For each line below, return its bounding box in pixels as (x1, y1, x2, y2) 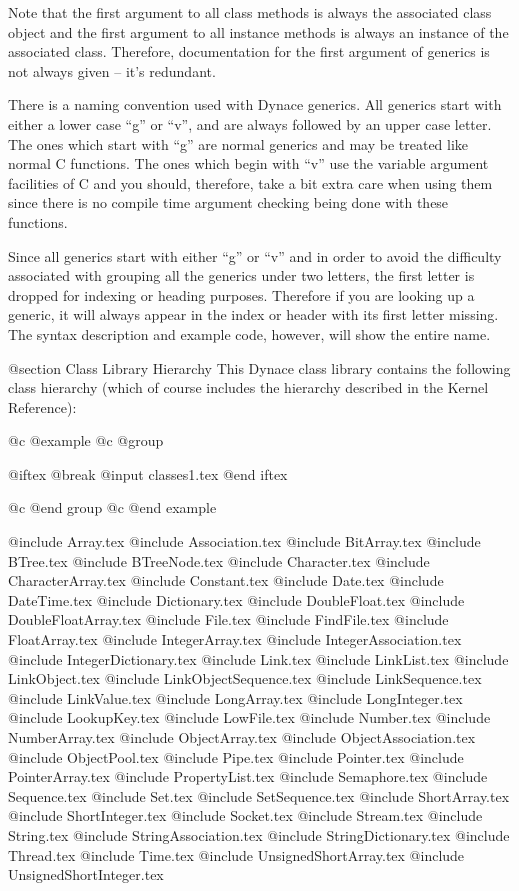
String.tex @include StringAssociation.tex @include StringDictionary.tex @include (8, 824, 510, 845)
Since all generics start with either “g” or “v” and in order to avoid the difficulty (8, 245, 502, 266)
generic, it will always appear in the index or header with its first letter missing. (8, 304, 499, 325)
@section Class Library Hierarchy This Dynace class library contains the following (8, 357, 511, 378)
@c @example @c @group (8, 430, 164, 451)
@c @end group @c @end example (8, 497, 217, 518)
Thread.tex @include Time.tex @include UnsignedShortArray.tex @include (8, 844, 465, 865)
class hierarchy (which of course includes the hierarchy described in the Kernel (8, 377, 489, 398)
